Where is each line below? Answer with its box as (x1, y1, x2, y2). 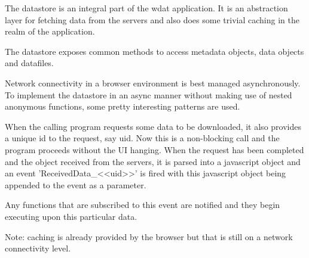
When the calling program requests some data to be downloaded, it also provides (5, 120, 301, 132)
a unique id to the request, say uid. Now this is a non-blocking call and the (5, 132, 280, 144)
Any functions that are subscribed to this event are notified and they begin (5, 198, 280, 211)
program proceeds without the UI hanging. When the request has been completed (5, 143, 304, 156)
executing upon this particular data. (5, 210, 137, 222)
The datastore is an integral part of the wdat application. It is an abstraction (5, 2, 288, 14)
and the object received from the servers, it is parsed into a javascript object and (5, 155, 301, 167)
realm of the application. (5, 25, 95, 38)
